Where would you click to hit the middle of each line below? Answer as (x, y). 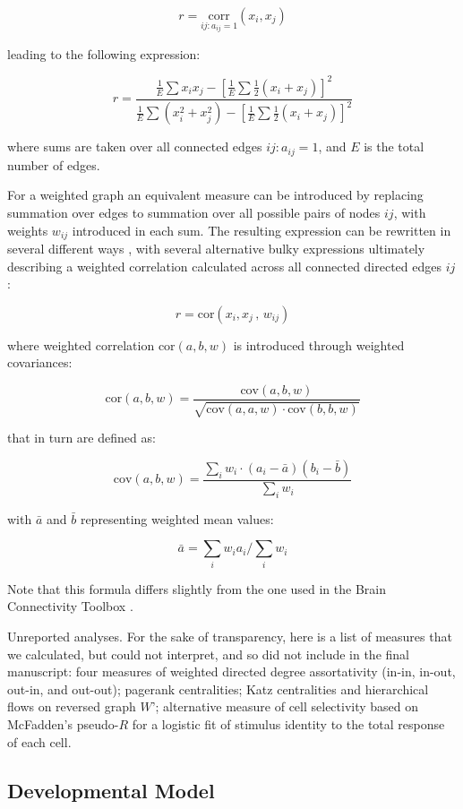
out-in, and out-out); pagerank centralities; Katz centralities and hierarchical (218, 689)
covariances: (40, 362)
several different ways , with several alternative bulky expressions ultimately (216, 249)
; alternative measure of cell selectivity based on (287, 706)
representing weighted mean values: (177, 518)
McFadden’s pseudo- (63, 723)
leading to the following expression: (104, 53)
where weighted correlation (81, 344)
